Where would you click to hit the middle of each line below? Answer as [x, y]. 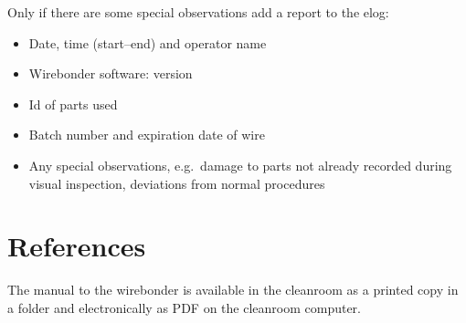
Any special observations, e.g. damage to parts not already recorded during [240, 165]
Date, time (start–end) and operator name [148, 42]
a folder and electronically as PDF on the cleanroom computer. [184, 307]
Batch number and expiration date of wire [147, 135]
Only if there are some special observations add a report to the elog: [198, 12]
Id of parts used [73, 104]
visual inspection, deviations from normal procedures [177, 183]
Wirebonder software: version [111, 73]
